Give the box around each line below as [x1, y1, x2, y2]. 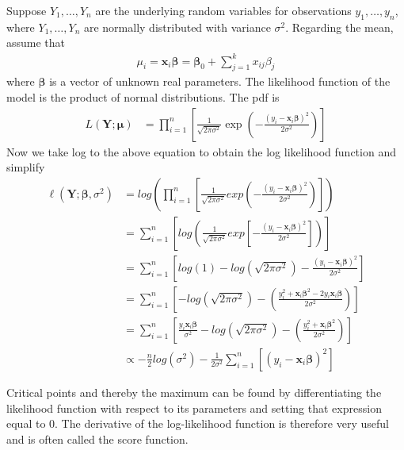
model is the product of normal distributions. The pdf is [6, 88, 280, 105]
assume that [6, 34, 66, 51]
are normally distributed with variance [83, 18, 271, 35]
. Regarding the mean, [285, 18, 394, 35]
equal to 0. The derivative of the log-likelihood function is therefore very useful [6, 415, 389, 432]
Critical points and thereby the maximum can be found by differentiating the [6, 383, 382, 400]
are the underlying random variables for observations [95, 2, 352, 18]
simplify [6, 159, 45, 175]
